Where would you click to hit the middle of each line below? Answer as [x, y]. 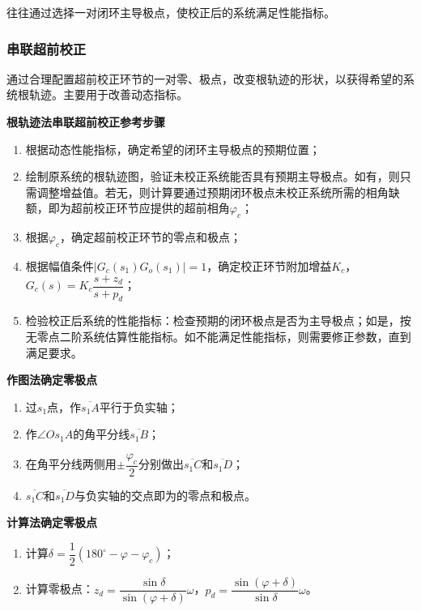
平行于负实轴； [139, 406]
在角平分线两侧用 [71, 464]
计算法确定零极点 [52, 522]
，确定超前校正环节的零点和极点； [150, 237]
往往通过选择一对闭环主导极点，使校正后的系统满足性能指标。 [171, 12]
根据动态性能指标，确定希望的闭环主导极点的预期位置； [173, 149]
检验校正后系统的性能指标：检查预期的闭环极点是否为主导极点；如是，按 [218, 320]
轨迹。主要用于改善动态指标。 [108, 94]
